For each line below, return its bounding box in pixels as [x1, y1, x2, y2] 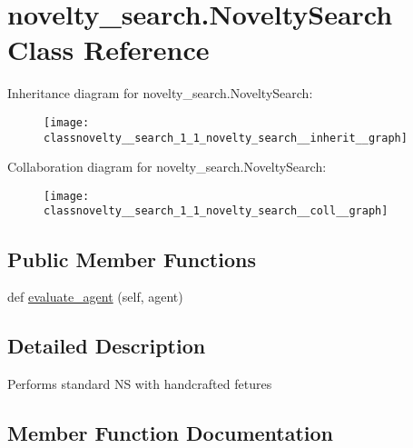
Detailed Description [7, 332, 206, 360]
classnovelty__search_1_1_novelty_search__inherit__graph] [44, 131, 408, 144]
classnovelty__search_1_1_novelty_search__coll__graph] [44, 204, 388, 218]
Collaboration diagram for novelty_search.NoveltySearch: [7, 157, 327, 176]
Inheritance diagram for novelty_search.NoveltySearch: [7, 84, 313, 103]
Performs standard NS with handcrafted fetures [7, 374, 272, 393]
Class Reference [7, 31, 210, 68]
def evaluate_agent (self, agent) [7, 287, 183, 306]
